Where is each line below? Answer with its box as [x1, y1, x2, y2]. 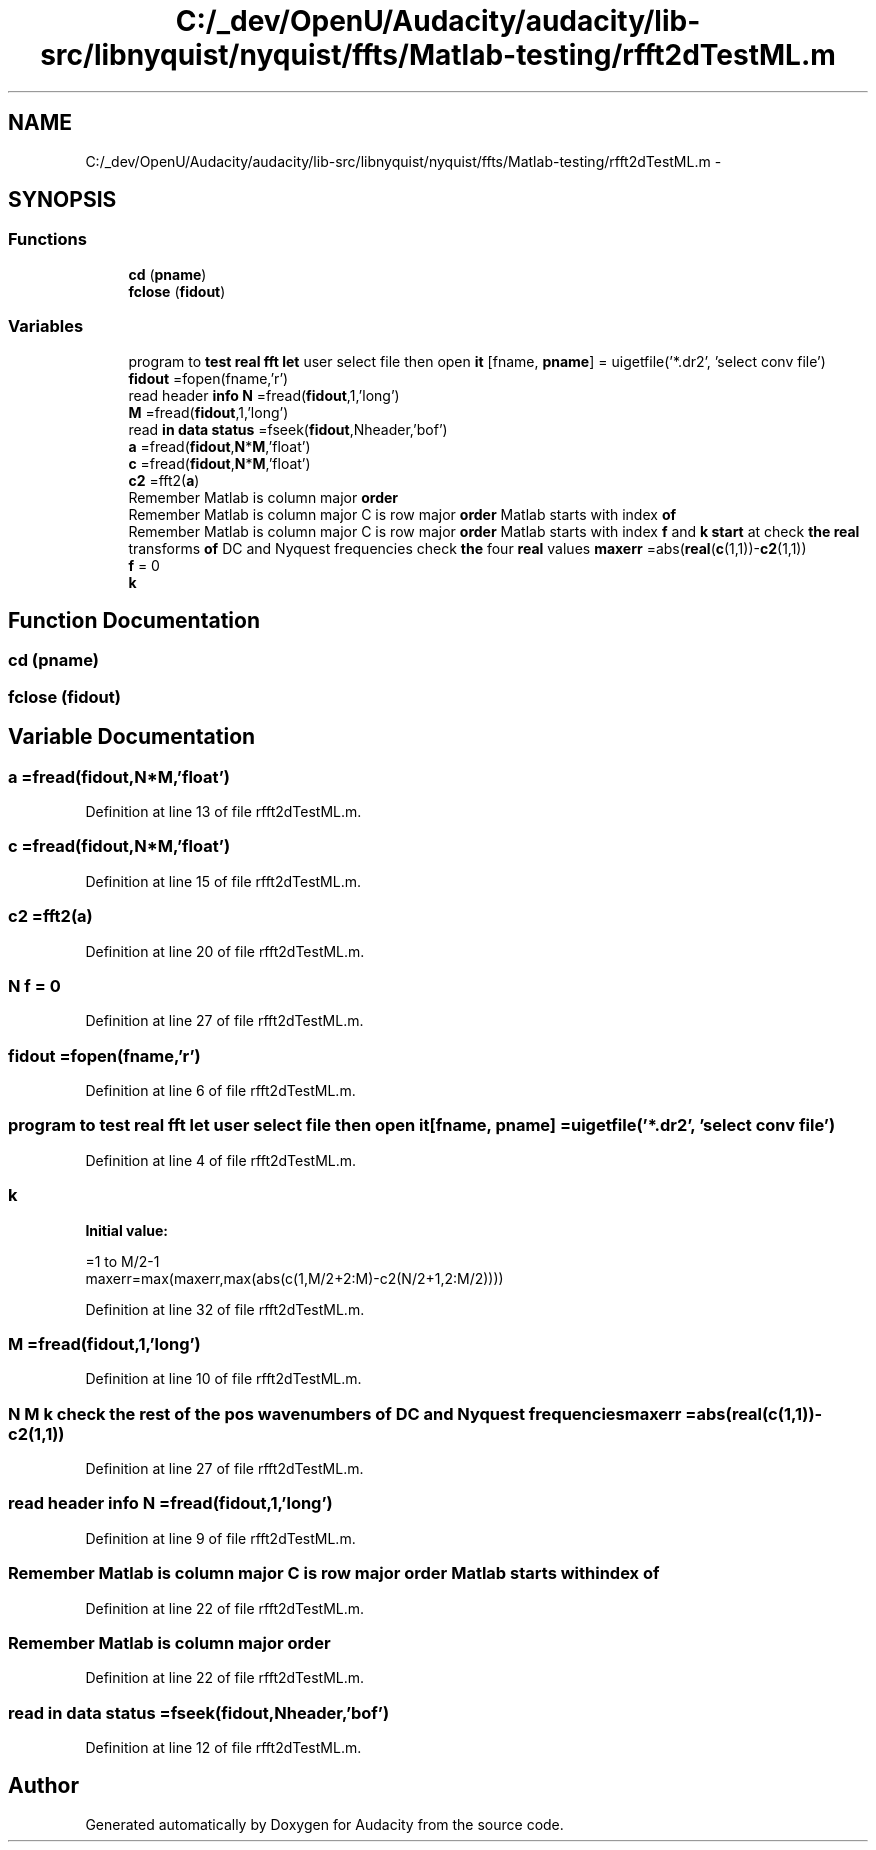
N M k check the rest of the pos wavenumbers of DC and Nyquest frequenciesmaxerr [8, 1403, 682, 1424]
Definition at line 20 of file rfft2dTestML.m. [85, 942, 365, 960]
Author [8, 1773, 79, 1799]
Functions [8, 229, 87, 250]
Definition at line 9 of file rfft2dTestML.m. [85, 1529, 356, 1547]
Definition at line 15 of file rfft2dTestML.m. [85, 872, 361, 890]
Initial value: [85, 1221, 168, 1239]
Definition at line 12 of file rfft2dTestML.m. [85, 1739, 362, 1756]
